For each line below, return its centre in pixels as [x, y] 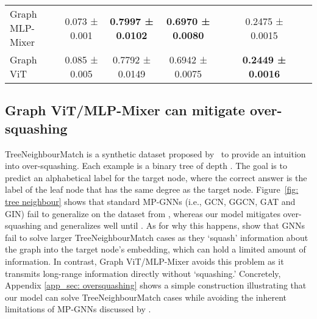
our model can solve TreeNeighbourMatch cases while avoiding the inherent [146, 297]
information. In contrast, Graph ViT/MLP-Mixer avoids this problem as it [144, 261]
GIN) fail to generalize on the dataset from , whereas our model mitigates [143, 213]
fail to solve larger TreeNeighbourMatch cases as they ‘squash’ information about [157, 237]
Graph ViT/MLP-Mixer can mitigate [125, 110]
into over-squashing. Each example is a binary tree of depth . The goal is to [146, 166]
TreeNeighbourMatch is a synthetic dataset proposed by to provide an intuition [155, 153]
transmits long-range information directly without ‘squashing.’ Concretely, [143, 273]
